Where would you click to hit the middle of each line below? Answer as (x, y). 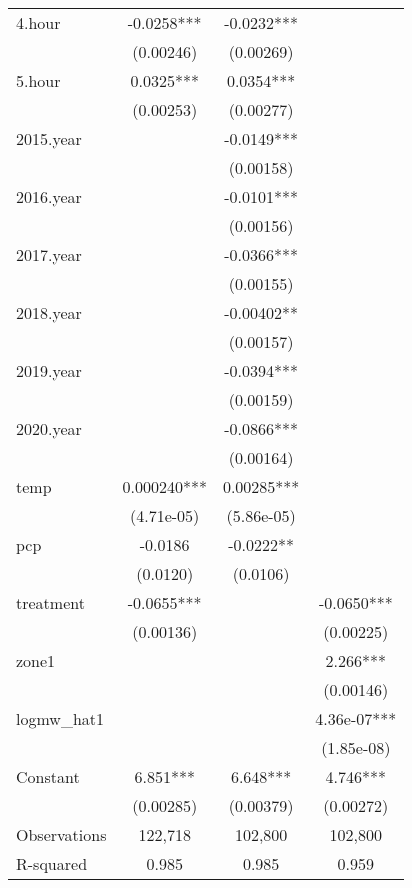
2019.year (49, 370)
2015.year (49, 138)
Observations (61, 834)
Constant (48, 776)
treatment (50, 602)
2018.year (49, 312)
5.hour (38, 80)
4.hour (38, 22)
